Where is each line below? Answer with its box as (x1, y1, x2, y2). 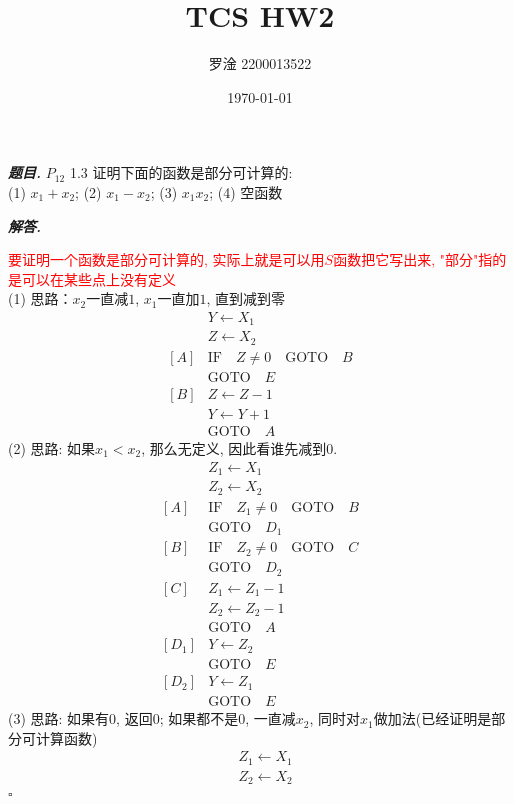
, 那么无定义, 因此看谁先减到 (141, 438, 327, 458)
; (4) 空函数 (209, 181, 283, 202)
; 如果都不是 (159, 708, 239, 729)
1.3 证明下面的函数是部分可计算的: (69, 162, 293, 183)
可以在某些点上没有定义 (21, 268, 176, 289)
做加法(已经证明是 (373, 708, 492, 729)
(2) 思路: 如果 (8, 438, 96, 458)
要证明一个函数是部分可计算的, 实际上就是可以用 (8, 249, 325, 270)
